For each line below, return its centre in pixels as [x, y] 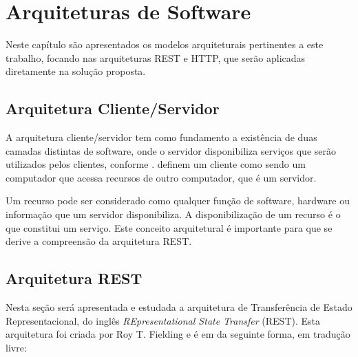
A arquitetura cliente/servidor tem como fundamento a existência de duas [161, 137]
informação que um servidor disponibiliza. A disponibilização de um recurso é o [173, 214]
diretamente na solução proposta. [76, 71]
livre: [16, 347]
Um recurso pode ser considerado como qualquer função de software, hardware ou [178, 201]
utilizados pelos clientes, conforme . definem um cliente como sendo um [156, 164]
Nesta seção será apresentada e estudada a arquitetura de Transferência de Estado [179, 307]
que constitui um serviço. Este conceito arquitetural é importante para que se [169, 227]
